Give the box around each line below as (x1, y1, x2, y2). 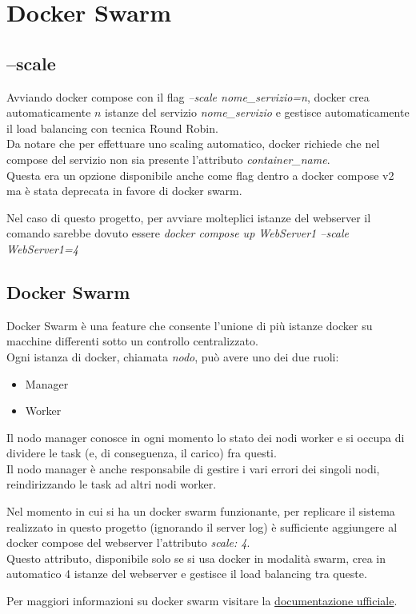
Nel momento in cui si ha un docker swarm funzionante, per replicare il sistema (6, 503, 395, 520)
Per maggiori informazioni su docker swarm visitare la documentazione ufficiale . (6, 592, 398, 609)
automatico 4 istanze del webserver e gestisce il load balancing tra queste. (6, 565, 367, 582)
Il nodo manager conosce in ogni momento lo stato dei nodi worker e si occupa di (6, 429, 405, 445)
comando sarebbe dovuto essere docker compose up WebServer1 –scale (6, 225, 350, 241)
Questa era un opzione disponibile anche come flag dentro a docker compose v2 (6, 166, 394, 183)
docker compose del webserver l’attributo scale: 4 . (6, 534, 250, 551)
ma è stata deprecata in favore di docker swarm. (6, 182, 242, 199)
